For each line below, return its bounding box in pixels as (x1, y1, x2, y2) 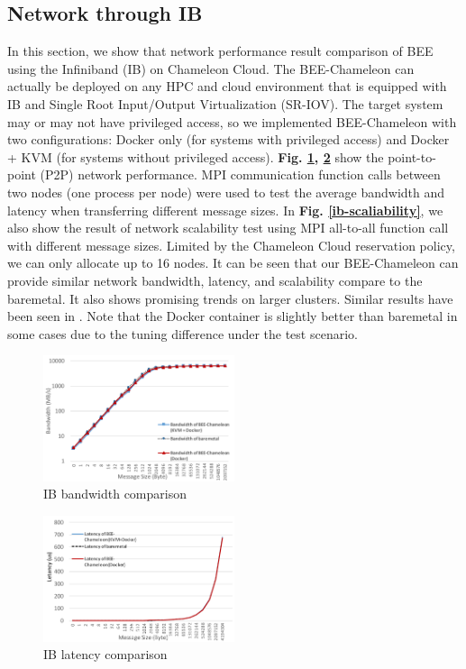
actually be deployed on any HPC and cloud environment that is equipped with (7, 77, 447, 96)
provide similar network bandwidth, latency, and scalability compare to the (7, 270, 423, 289)
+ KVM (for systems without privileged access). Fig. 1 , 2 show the (7, 147, 384, 166)
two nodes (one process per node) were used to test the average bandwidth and (7, 182, 445, 201)
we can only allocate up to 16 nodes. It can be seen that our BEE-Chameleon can (7, 253, 459, 272)
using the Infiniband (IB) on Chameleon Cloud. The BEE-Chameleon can (7, 59, 415, 78)
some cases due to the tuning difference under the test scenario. (7, 324, 358, 343)
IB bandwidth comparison (43, 484, 187, 503)
